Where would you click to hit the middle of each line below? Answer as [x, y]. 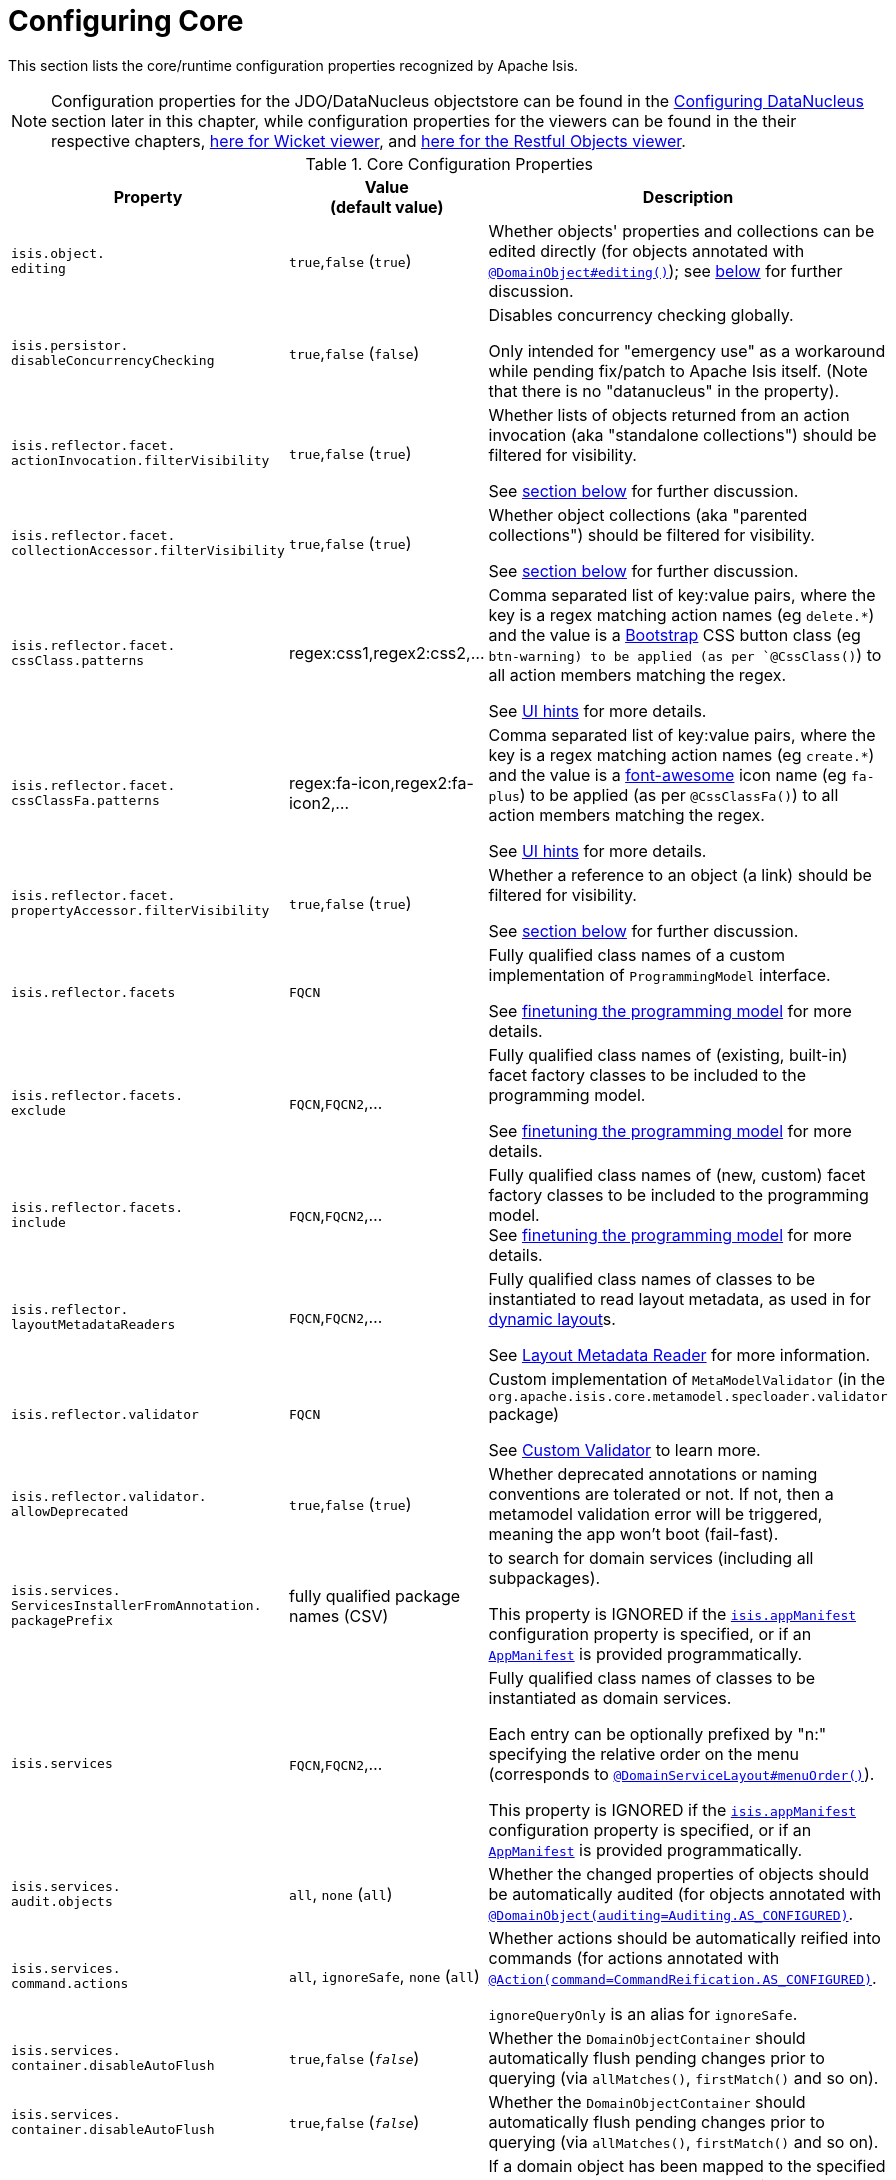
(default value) [386, 206]
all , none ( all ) [340, 1893]
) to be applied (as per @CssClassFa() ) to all [679, 794]
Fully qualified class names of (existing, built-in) [668, 1054]
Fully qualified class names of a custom [636, 954]
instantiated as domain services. [610, 1697]
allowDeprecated [70, 1511]
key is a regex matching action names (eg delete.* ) [681, 614]
